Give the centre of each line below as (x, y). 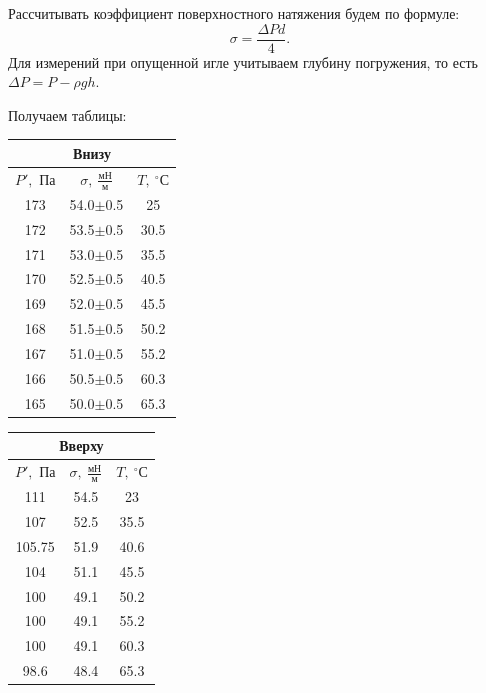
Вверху (81, 445)
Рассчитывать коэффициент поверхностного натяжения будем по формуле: (234, 13)
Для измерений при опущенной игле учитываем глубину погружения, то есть (243, 61)
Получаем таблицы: (67, 114)
